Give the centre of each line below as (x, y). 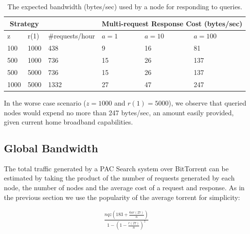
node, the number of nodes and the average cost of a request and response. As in (124, 188)
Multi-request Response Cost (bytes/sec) (172, 23)
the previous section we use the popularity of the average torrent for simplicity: (122, 197)
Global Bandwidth (51, 148)
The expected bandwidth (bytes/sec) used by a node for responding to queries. (125, 6)
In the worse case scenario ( (45, 102)
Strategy (24, 23)
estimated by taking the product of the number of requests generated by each (119, 178)
